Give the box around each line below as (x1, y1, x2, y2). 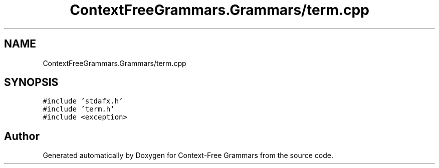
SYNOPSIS (4, 76, 59, 89)
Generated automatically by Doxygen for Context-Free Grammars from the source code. (43, 151, 333, 160)
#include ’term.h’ (43, 105, 115, 113)
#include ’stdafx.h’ (43, 97, 123, 105)
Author (4, 129, 40, 142)
